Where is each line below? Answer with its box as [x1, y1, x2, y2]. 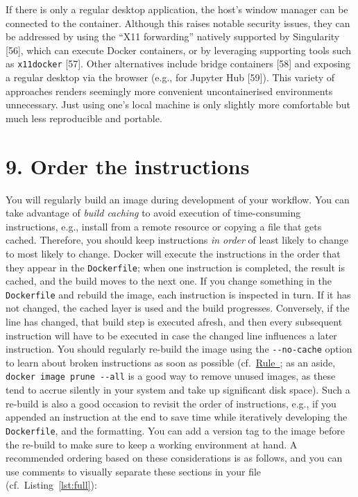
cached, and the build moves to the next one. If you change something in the [6, 273, 332, 288]
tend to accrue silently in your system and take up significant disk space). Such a [6, 382, 350, 397]
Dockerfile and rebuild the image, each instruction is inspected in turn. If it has [6, 287, 351, 301]
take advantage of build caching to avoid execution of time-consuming [6, 205, 301, 220]
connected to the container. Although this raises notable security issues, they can [6, 15, 350, 30]
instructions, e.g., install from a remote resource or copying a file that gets [6, 219, 322, 233]
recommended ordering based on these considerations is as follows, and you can [6, 450, 343, 465]
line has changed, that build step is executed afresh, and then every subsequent [6, 314, 343, 328]
